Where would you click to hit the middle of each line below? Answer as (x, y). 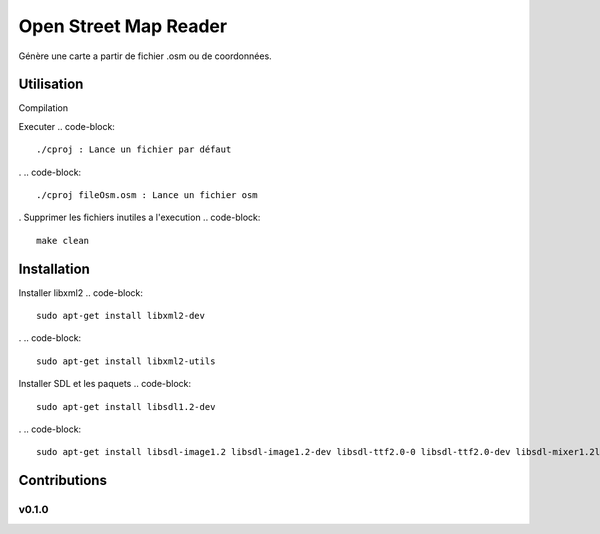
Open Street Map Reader (123, 26)
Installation (54, 268)
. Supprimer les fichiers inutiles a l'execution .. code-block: (139, 217)
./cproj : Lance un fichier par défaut (134, 149)
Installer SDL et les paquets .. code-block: (105, 384)
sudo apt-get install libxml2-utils (126, 361)
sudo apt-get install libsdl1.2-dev (126, 406)
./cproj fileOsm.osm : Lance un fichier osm (147, 195)
